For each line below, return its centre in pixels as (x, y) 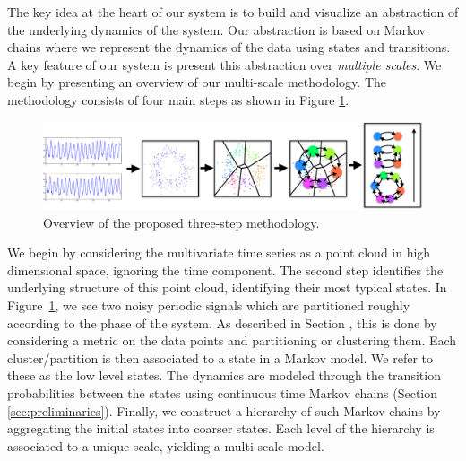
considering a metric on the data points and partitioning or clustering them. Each (232, 340)
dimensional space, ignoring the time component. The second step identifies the (225, 270)
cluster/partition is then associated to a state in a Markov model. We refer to (220, 357)
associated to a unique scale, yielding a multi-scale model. (166, 445)
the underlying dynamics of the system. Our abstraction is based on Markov (216, 29)
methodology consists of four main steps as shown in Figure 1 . (178, 99)
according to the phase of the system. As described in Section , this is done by (222, 322)
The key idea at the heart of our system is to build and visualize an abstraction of (233, 12)
